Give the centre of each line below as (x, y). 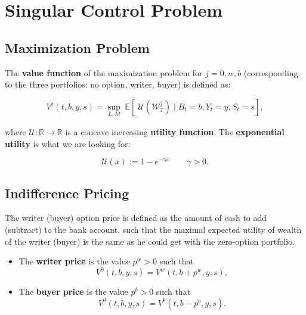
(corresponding (271, 72)
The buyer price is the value (73, 291)
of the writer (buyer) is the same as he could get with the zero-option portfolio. (150, 241)
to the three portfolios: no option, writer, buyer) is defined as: (118, 84)
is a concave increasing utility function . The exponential (175, 131)
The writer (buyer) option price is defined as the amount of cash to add (136, 218)
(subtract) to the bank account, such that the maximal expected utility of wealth (153, 229)
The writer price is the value (74, 261)
